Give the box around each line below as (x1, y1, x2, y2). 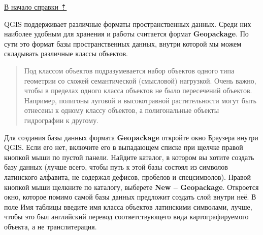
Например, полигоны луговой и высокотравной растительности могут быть (24, 95, 256, 105)
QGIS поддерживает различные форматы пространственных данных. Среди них (4, 18, 251, 29)
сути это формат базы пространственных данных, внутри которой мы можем (4, 38, 242, 49)
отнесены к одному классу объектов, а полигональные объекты (24, 105, 219, 115)
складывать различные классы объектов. (4, 48, 128, 59)
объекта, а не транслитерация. (4, 221, 97, 231)
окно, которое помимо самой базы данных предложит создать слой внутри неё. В (4, 191, 256, 202)
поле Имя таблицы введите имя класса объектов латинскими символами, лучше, (4, 201, 252, 212)
